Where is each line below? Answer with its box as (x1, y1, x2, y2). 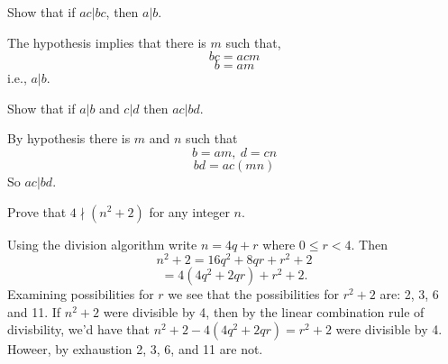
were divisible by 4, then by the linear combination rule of (103, 302, 425, 321)
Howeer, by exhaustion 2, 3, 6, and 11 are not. (7, 340, 263, 359)
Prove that (7, 202, 67, 221)
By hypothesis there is (7, 129, 131, 148)
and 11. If (7, 302, 61, 321)
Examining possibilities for (7, 285, 154, 304)
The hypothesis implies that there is (7, 32, 206, 51)
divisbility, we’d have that (7, 320, 150, 339)
